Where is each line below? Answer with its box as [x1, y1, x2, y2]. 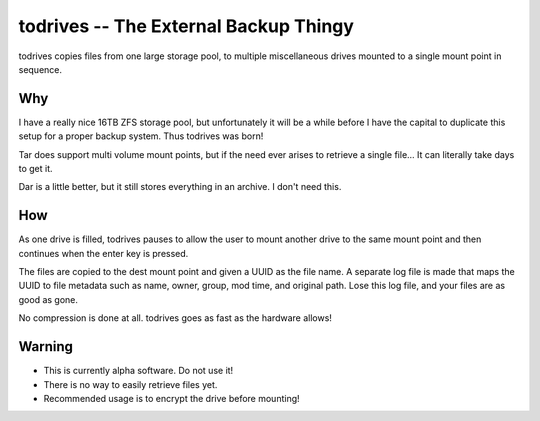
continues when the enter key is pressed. [18, 247, 189, 259]
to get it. [18, 163, 54, 175]
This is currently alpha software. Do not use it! [43, 365, 234, 377]
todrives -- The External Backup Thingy [18, 15, 355, 37]
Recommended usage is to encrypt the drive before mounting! [43, 392, 300, 404]
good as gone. [18, 293, 79, 305]
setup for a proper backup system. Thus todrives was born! [18, 130, 264, 142]
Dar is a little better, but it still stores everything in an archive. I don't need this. [18, 181, 342, 193]
